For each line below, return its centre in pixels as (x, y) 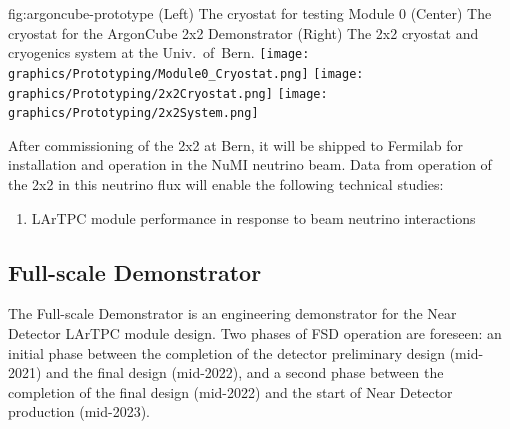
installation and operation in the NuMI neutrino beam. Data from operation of (250, 164)
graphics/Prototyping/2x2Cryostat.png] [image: (168, 93)
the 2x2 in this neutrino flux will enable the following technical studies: (226, 184)
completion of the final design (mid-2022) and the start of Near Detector (230, 391)
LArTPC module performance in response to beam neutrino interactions (253, 217)
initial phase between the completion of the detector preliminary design (226, 352)
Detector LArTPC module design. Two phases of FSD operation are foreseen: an (255, 332)
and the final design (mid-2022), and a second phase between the (245, 372)
